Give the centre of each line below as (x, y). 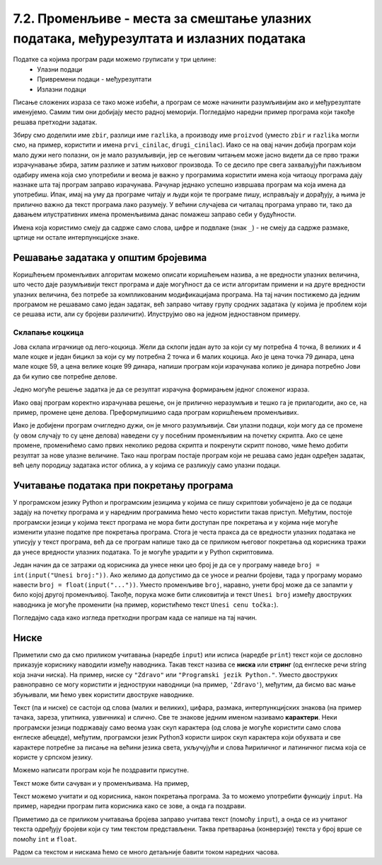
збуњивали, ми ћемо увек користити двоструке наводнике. (104, 694)
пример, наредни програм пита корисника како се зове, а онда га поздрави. (130, 806)
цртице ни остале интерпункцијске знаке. (76, 237)
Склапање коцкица (48, 333)
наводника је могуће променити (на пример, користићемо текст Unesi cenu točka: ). (146, 604)
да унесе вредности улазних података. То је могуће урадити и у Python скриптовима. (144, 552)
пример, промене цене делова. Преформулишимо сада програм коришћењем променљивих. (156, 412)
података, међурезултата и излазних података (160, 38)
